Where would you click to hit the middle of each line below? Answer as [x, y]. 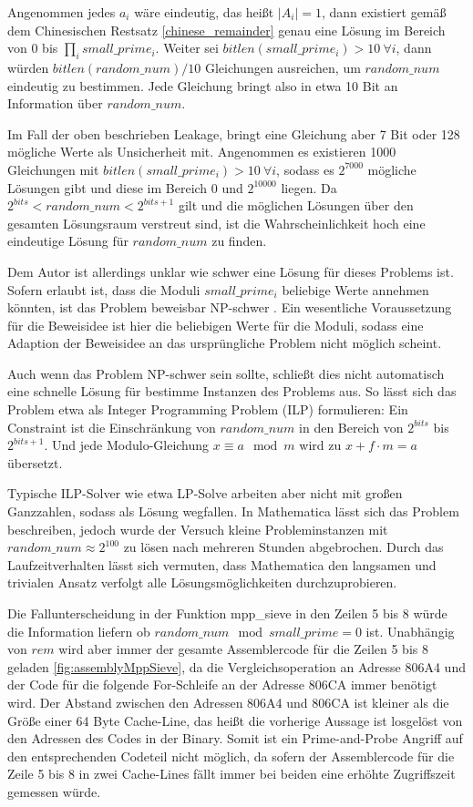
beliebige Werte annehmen [355, 289]
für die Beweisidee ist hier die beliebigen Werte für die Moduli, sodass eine [216, 325]
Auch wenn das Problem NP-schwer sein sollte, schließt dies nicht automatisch [226, 373]
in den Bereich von [351, 427]
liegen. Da [309, 187]
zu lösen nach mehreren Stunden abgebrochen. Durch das [283, 547]
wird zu [320, 445]
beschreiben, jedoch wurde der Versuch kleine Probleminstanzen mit [198, 529]
